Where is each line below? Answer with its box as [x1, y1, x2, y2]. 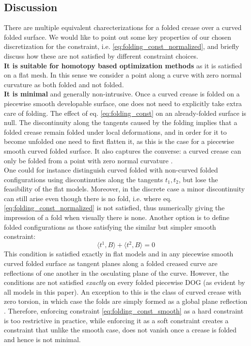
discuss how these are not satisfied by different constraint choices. [4, 50, 198, 61]
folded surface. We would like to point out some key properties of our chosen [4, 31, 232, 42]
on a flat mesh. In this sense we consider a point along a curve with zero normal [4, 70, 242, 80]
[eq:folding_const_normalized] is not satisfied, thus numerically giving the [4, 203, 225, 213]
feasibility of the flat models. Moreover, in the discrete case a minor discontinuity [4, 184, 245, 194]
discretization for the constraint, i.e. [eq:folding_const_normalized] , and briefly [4, 41, 239, 51]
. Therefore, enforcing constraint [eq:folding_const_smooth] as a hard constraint [4, 305, 244, 315]
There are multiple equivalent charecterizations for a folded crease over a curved [4, 22, 242, 32]
